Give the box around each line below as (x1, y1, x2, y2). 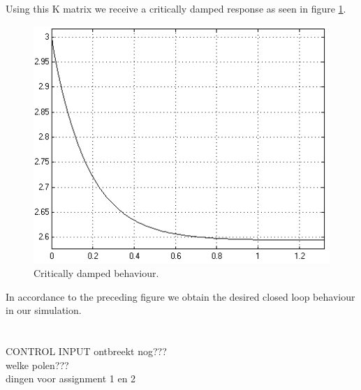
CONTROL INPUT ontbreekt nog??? (6, 343, 167, 358)
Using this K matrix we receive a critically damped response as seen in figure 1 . (6, 1, 346, 15)
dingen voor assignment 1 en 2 (6, 371, 136, 386)
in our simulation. (6, 303, 82, 317)
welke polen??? (6, 357, 69, 372)
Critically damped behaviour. (34, 265, 159, 280)
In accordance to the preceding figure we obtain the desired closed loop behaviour (6, 289, 355, 303)
